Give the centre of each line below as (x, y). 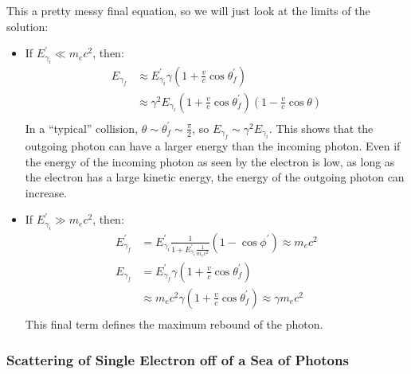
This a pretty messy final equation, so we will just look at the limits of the (188, 10)
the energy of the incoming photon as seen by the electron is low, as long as (210, 161)
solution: (27, 26)
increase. (46, 192)
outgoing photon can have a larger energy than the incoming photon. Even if (213, 146)
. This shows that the (321, 128)
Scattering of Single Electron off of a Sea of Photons (178, 359)
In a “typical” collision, (82, 128)
